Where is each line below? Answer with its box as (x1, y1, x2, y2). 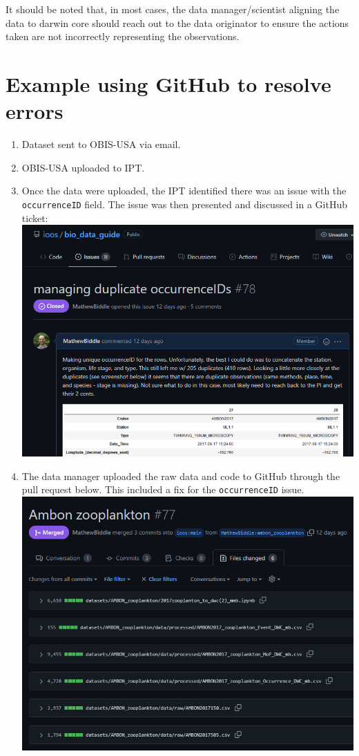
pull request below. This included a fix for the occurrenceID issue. (21, 482, 304, 497)
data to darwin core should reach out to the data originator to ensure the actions (6, 15, 349, 30)
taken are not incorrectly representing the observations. (6, 29, 240, 44)
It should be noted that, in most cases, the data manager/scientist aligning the (6, 2, 340, 16)
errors (6, 97, 64, 125)
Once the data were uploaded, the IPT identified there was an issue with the (21, 183, 347, 198)
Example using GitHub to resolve (6, 69, 331, 98)
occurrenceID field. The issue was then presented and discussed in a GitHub (21, 196, 347, 211)
